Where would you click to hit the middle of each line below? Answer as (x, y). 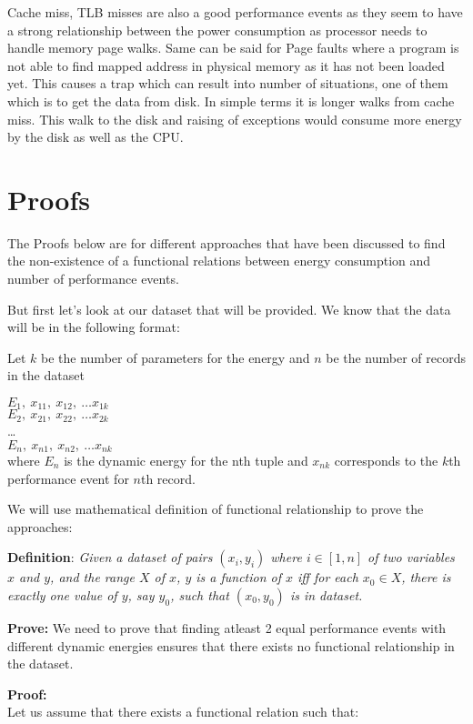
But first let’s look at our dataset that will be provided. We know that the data (229, 309)
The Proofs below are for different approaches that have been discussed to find (226, 242)
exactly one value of (62, 594)
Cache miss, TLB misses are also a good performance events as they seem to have (235, 12)
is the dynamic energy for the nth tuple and (186, 460)
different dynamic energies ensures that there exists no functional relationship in (231, 645)
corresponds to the (386, 460)
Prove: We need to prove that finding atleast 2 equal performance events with (227, 627)
